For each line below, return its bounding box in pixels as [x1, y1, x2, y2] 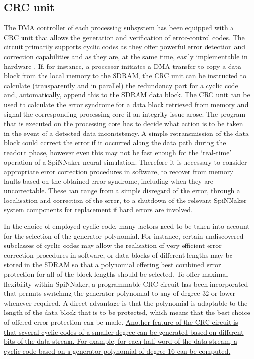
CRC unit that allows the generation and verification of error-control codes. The [4, 32, 245, 42]
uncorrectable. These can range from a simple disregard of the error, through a [4, 185, 240, 196]
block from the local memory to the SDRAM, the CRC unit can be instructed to [4, 70, 247, 81]
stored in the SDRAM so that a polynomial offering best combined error [4, 259, 221, 269]
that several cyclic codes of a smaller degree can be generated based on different [4, 326, 244, 337]
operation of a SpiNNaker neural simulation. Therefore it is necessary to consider [4, 157, 247, 167]
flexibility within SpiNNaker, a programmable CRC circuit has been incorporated [4, 278, 248, 289]
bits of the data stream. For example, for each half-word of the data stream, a [4, 336, 237, 346]
